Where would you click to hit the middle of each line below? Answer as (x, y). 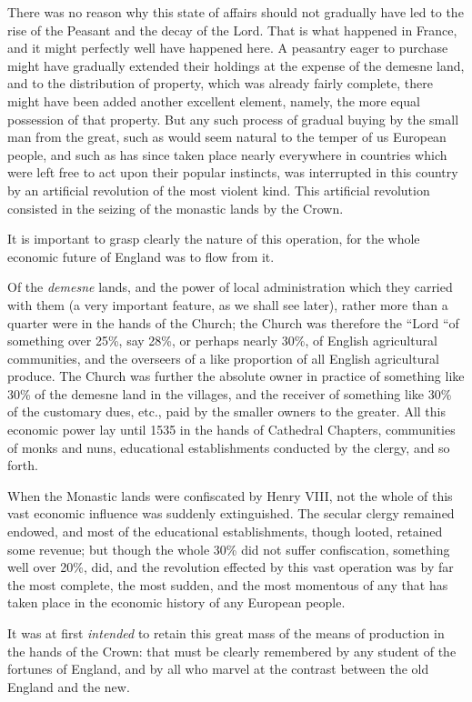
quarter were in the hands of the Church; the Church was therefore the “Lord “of (233, 322)
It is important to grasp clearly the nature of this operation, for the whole (214, 239)
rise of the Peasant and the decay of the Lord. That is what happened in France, (232, 30)
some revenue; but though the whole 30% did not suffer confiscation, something (229, 549)
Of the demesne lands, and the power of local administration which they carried (230, 287)
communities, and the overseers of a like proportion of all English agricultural (223, 358)
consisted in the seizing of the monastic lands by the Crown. (176, 208)
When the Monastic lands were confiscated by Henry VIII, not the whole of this (230, 495)
